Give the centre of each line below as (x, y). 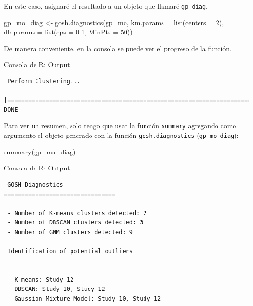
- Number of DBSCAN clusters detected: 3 (75, 223)
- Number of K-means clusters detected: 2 (77, 213)
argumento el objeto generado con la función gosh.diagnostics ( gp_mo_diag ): (121, 135)
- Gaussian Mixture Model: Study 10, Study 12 (84, 299)
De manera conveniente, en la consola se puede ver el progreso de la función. (118, 48)
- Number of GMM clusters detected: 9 (70, 232)
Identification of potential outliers (70, 251)
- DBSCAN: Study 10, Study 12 (56, 289)
